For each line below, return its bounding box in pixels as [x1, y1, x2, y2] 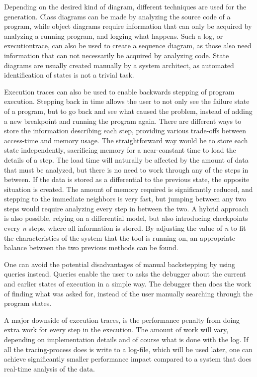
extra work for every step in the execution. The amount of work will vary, [4, 324, 229, 335]
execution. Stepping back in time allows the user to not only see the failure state [4, 96, 250, 106]
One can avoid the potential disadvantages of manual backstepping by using [4, 259, 236, 269]
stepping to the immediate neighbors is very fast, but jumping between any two [4, 193, 247, 204]
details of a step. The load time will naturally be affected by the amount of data [4, 154, 249, 165]
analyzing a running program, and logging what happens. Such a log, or [4, 30, 223, 41]
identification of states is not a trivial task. [4, 70, 134, 80]
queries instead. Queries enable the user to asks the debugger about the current [4, 269, 246, 279]
